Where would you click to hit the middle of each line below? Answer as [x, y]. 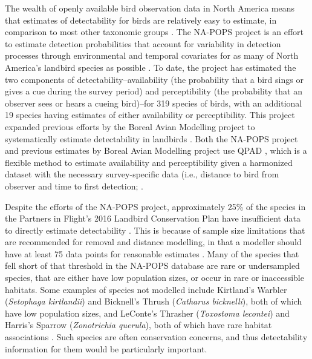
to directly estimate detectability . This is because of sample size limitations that [155, 230]
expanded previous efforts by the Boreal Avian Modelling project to [130, 126]
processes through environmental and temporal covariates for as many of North [152, 55]
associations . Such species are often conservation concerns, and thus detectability [156, 337]
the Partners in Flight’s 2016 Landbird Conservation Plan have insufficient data [153, 218]
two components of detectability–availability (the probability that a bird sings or [154, 79]
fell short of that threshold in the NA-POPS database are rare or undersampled [152, 265]
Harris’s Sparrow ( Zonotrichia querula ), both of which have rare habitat [138, 325]
